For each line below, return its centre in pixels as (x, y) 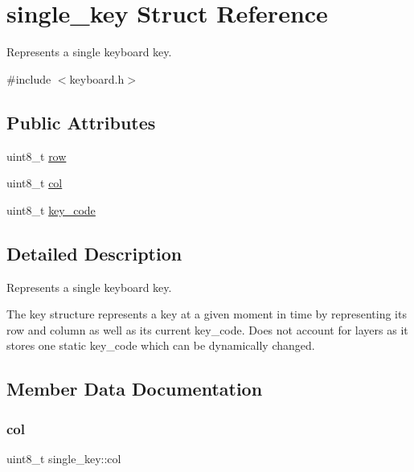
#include (29, 78)
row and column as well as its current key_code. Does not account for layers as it (207, 329)
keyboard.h (97, 78)
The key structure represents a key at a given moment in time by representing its (207, 314)
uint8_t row (37, 156)
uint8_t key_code (51, 209)
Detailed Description (94, 253)
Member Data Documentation (135, 389)
